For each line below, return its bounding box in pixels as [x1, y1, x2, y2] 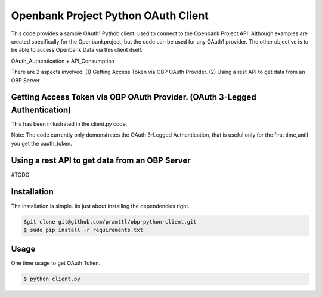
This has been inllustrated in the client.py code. [11, 120, 128, 128]
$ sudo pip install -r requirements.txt [23, 227, 143, 233]
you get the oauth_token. [11, 140, 73, 147]
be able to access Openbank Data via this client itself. [11, 47, 143, 54]
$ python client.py [23, 276, 80, 283]
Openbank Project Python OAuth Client [11, 9, 209, 22]
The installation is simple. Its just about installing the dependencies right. [11, 202, 190, 209]
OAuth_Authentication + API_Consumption [11, 57, 114, 64]
